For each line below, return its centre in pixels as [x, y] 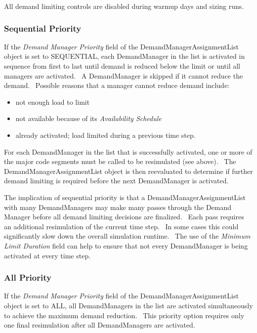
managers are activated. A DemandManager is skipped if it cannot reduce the [124, 75]
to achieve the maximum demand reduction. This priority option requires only [124, 315]
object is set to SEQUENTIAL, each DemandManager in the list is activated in [125, 56]
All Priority [28, 277]
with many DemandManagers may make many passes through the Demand [118, 207]
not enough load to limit [53, 102]
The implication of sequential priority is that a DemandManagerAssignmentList [125, 197]
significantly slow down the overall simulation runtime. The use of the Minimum [127, 236]
